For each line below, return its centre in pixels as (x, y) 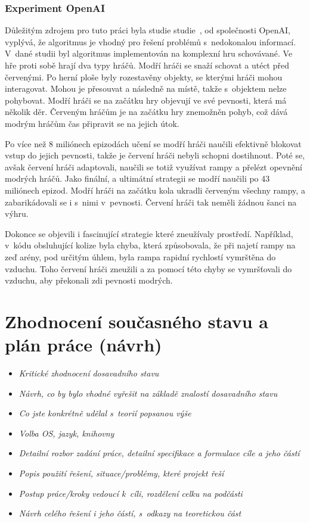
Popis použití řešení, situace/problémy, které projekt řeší (121, 473)
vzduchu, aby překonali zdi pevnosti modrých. (89, 280)
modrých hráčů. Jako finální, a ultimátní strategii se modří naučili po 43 (137, 178)
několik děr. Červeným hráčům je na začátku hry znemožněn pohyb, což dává (146, 112)
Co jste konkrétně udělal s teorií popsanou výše (105, 413)
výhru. (17, 214)
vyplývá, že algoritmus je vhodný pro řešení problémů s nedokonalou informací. (151, 41)
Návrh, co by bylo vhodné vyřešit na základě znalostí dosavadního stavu (148, 393)
